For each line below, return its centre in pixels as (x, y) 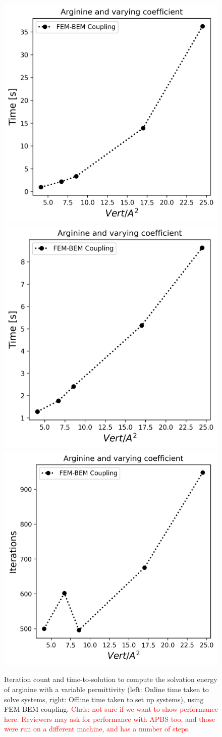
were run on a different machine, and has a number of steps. (97, 729)
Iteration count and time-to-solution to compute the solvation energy (111, 679)
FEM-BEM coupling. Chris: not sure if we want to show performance (111, 709)
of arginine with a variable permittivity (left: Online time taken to (106, 689)
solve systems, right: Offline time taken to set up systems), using (104, 699)
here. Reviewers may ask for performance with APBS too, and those (110, 719)
